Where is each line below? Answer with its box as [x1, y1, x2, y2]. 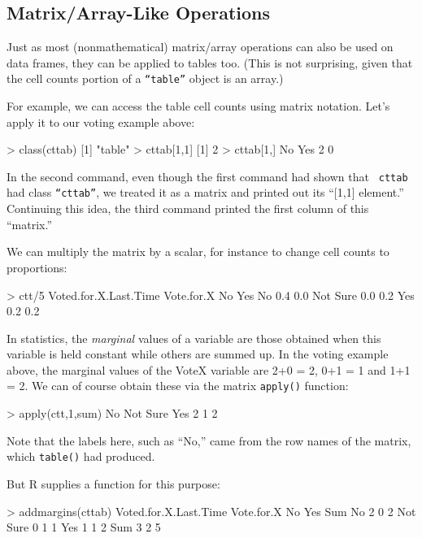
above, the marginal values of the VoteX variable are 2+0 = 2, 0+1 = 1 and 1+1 [7, 361, 411, 378]
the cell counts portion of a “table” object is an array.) [7, 70, 284, 87]
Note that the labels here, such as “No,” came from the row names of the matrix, [7, 432, 411, 449]
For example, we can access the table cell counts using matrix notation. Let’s [7, 98, 390, 115]
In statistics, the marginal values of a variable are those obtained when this [7, 329, 381, 346]
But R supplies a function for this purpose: [7, 475, 220, 492]
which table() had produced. [7, 448, 155, 465]
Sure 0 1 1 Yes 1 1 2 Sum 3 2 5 [7, 518, 161, 536]
